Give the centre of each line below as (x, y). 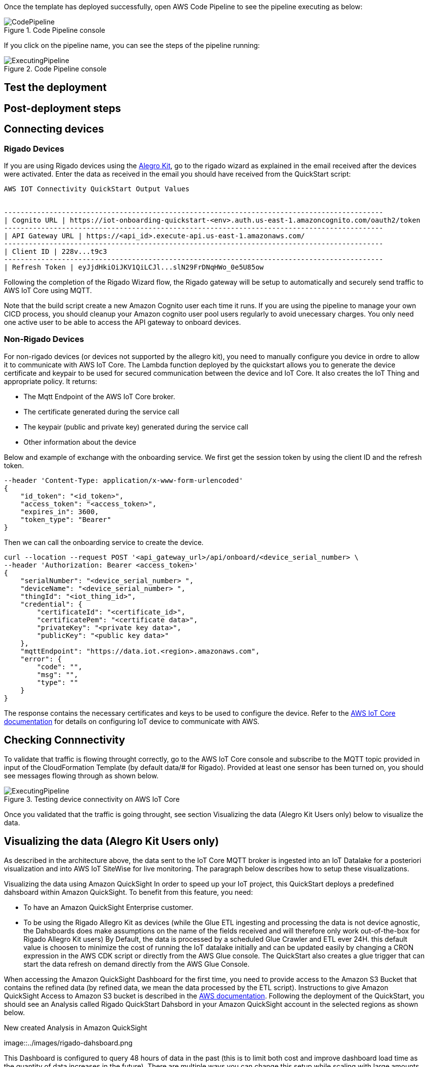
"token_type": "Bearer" (66, 519)
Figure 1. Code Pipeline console (55, 30)
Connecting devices (54, 129)
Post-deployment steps (63, 108)
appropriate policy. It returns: (51, 381)
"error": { (41, 659)
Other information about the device (80, 442)
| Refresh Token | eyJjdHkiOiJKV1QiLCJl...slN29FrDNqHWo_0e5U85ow (134, 267)
